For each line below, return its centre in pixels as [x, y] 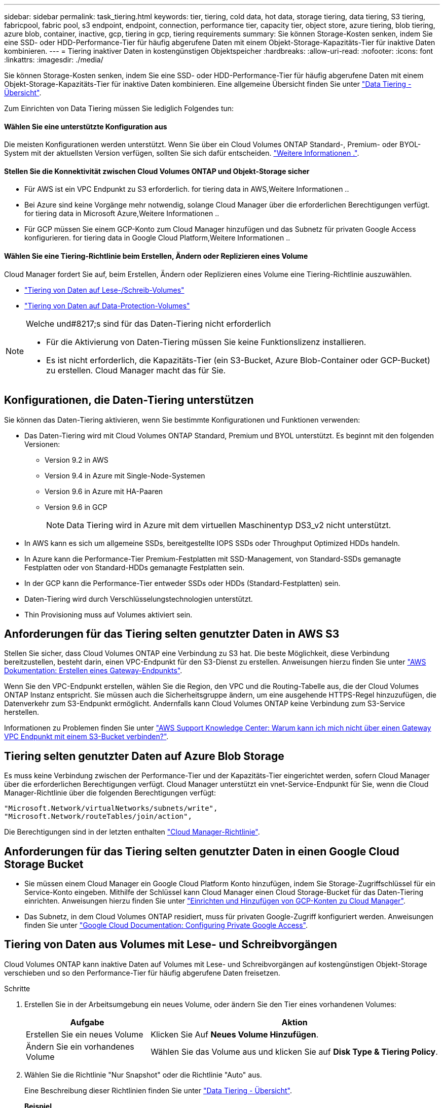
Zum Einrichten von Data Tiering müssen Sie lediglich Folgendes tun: [119, 108]
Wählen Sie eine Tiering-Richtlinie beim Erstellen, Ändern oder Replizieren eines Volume [156, 256]
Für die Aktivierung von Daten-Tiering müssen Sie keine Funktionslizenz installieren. [206, 342]
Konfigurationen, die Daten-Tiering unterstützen [129, 400]
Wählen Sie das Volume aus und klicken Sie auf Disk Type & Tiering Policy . [294, 1051]
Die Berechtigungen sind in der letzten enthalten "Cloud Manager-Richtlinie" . [132, 832]
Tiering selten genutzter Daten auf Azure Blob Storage [144, 756]
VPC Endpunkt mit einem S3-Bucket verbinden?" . [86, 737]
